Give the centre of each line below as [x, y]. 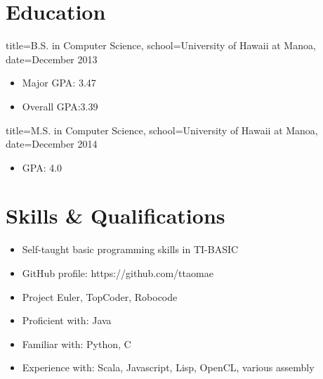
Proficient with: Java [67, 320]
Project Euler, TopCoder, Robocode [100, 296]
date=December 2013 [52, 59]
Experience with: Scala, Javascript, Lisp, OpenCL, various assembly [168, 367]
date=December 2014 [52, 144]
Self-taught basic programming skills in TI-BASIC [130, 249]
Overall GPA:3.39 [60, 106]
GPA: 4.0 [42, 167]
